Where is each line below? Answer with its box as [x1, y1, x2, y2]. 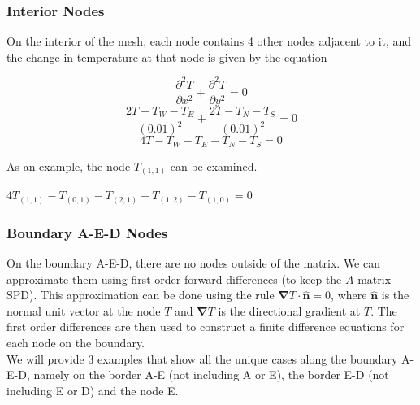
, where [331, 286, 367, 303]
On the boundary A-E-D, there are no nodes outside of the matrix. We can [6, 255, 380, 272]
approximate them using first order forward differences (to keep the [6, 270, 342, 287]
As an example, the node [6, 157, 131, 174]
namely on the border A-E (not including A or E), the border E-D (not [33, 366, 389, 383]
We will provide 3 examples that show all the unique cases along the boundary [6, 350, 398, 367]
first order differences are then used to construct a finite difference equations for [6, 318, 405, 335]
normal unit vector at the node [6, 302, 161, 319]
